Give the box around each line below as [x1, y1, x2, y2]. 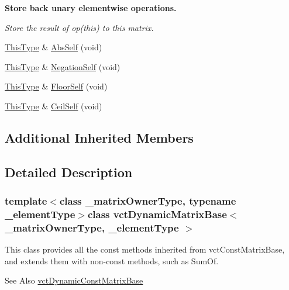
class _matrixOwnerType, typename [59, 194, 236, 208]
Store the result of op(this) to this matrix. [5, 21, 154, 33]
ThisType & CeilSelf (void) [5, 99, 102, 112]
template [5, 194, 47, 208]
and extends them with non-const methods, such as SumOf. [5, 254, 219, 267]
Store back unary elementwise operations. [5, 2, 177, 13]
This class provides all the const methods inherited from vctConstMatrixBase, [5, 243, 285, 256]
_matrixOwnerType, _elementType [5, 220, 179, 234]
